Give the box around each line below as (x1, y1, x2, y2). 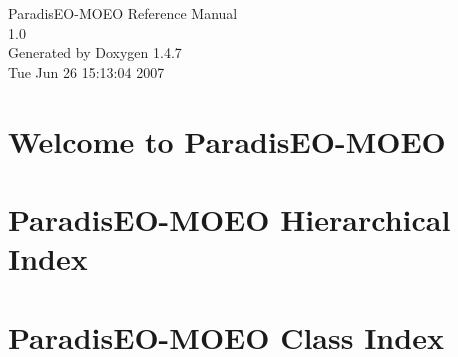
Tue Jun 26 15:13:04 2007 (8, 61, 165, 82)
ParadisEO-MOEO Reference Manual (8, 3, 238, 23)
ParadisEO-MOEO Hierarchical (8, 198, 451, 239)
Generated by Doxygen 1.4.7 (8, 42, 182, 63)
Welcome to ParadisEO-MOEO (8, 120, 446, 161)
